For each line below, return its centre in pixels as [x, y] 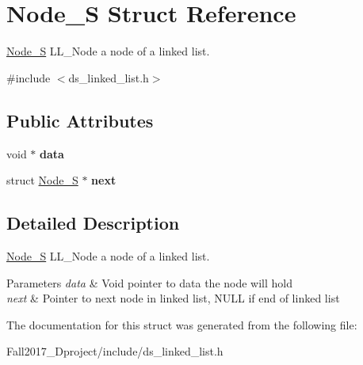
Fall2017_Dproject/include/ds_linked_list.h [115, 351]
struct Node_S [42, 180]
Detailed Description [93, 223]
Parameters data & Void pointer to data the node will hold [149, 282]
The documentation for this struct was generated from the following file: [182, 324]
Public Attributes [80, 120]
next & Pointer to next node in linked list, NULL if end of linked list [173, 298]
